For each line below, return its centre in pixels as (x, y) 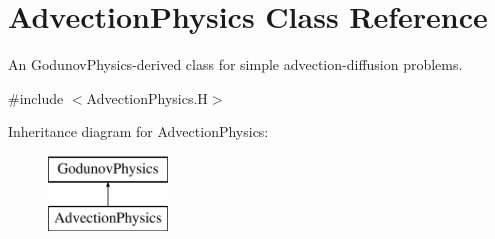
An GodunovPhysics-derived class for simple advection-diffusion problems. (235, 64)
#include (36, 97)
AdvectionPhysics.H (147, 97)
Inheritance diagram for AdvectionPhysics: (138, 131)
